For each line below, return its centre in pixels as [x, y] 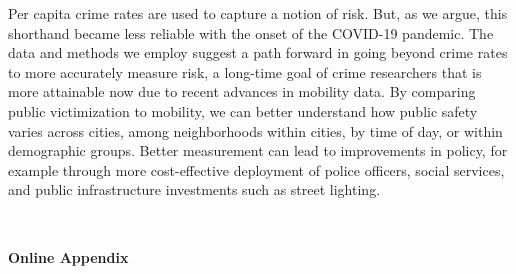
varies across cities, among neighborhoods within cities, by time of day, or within [255, 130]
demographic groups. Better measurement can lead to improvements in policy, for [258, 150]
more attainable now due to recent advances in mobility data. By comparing [242, 91]
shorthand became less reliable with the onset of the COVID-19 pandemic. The [251, 32]
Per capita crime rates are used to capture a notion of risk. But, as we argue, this [258, 13]
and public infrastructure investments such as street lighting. [194, 189]
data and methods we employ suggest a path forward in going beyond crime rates [258, 52]
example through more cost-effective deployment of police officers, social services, [256, 169]
